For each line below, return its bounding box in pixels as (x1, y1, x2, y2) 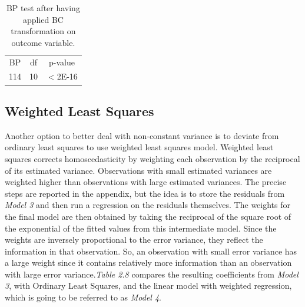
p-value (48, 55, 75, 68)
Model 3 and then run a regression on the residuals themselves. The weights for (5, 199, 290, 211)
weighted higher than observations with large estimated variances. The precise (5, 176, 287, 188)
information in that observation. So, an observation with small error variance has (5, 245, 297, 257)
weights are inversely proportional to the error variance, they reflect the (5, 233, 263, 246)
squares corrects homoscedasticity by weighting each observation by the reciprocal (5, 152, 300, 164)
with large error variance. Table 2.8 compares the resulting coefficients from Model (5, 268, 299, 280)
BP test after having (6, 2, 80, 14)
